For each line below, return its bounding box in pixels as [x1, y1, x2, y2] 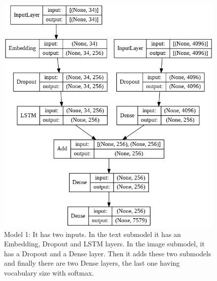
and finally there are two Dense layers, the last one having [4, 258, 180, 268]
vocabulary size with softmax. [4, 267, 94, 278]
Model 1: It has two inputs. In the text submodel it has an [4, 229, 181, 239]
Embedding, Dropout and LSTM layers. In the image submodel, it [4, 238, 205, 249]
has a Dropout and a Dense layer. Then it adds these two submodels [4, 248, 211, 258]
